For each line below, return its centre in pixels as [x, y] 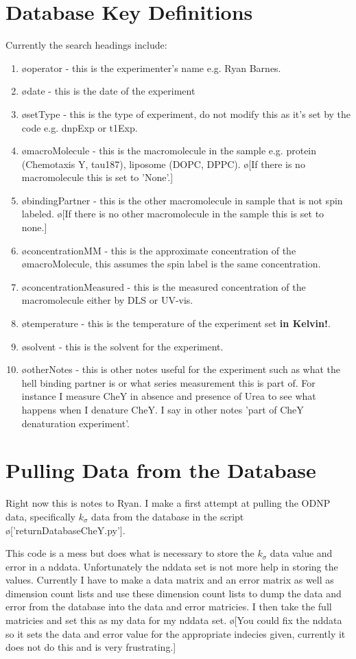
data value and [301, 553]
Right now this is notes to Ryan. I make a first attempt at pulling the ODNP [168, 503]
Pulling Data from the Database [161, 470]
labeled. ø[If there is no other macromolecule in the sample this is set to [173, 214]
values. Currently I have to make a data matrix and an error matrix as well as [170, 580]
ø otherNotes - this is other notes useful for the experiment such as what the [181, 369]
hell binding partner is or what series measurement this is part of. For [168, 382]
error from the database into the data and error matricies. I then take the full [169, 607]
